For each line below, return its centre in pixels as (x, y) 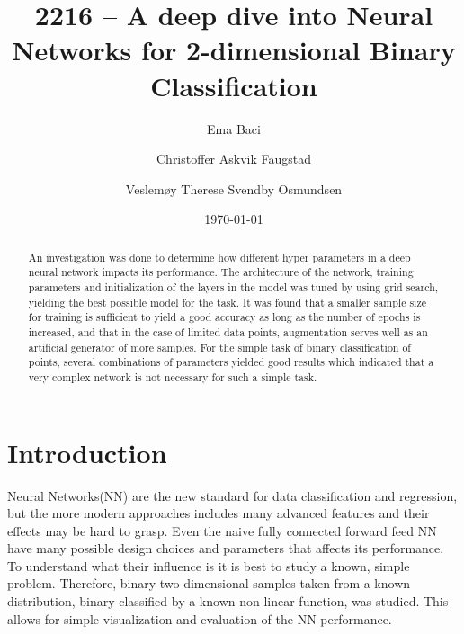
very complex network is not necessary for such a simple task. (173, 376)
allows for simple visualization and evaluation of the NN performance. (200, 618)
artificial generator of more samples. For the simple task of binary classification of (219, 347)
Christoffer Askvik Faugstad (234, 159)
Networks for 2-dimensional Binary (234, 50)
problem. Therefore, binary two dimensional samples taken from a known (209, 583)
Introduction (87, 452)
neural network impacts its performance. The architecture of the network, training (221, 272)
